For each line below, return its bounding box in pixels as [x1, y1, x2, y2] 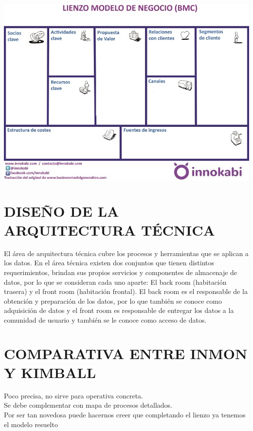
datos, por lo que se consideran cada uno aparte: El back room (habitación [4, 276, 227, 287]
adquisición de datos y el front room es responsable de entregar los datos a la [4, 305, 234, 315]
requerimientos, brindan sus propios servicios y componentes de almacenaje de [4, 267, 237, 277]
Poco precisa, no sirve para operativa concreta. [4, 390, 143, 400]
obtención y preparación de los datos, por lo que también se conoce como [4, 295, 222, 306]
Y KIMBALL [4, 362, 96, 382]
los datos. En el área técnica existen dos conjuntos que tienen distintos [4, 258, 215, 268]
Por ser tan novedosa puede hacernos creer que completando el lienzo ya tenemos [4, 410, 246, 420]
